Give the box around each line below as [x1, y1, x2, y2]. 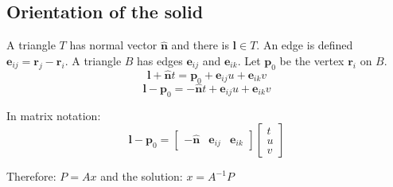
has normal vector [69, 37, 158, 53]
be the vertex [279, 52, 344, 68]
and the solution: [100, 168, 183, 185]
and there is [171, 37, 229, 53]
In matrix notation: [6, 107, 101, 123]
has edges [137, 52, 183, 68]
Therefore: [6, 168, 56, 185]
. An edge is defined [256, 37, 353, 53]
